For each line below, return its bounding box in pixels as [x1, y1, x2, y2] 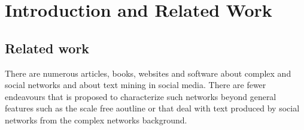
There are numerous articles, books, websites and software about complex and [5, 66, 291, 79]
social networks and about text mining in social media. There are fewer [5, 78, 266, 91]
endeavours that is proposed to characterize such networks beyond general [5, 90, 276, 102]
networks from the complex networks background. [5, 113, 187, 126]
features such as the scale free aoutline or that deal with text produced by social [5, 102, 300, 114]
